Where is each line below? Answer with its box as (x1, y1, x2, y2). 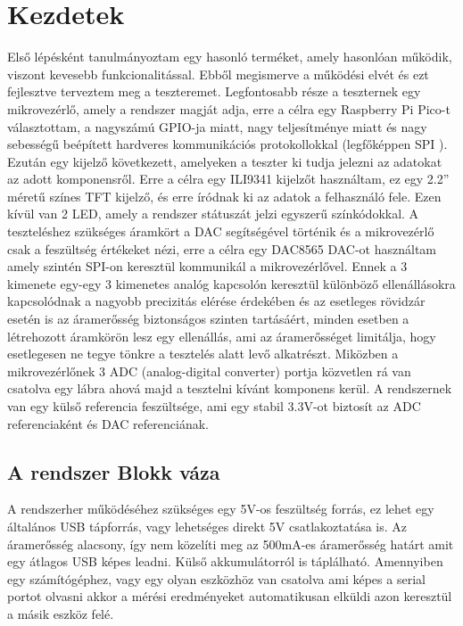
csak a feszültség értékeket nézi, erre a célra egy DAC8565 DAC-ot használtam (7, 239, 437, 258)
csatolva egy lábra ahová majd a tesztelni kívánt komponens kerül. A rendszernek (7, 379, 452, 398)
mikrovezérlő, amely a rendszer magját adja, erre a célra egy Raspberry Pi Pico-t (7, 99, 451, 118)
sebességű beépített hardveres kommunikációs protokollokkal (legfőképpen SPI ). (7, 135, 448, 153)
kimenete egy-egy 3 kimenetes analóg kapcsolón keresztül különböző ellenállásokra (7, 274, 456, 292)
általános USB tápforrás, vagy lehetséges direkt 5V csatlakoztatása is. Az (7, 516, 408, 535)
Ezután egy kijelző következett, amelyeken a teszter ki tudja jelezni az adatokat (7, 152, 442, 170)
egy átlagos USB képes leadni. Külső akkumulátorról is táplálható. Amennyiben (7, 552, 443, 571)
